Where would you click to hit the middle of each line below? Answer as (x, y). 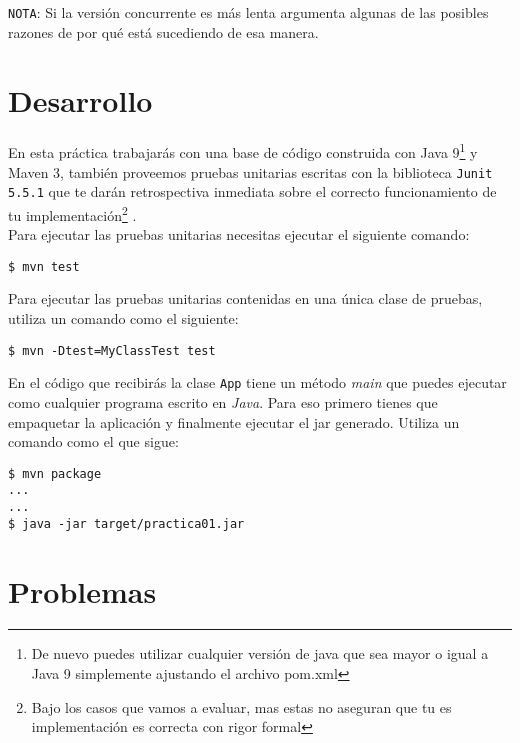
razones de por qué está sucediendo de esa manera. (163, 31)
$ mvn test (44, 266)
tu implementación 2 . (72, 213)
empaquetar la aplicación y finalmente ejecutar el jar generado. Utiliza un (234, 421)
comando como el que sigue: (93, 441)
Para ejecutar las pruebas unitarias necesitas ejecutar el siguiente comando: (239, 234)
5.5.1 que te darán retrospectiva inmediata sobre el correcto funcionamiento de (252, 191)
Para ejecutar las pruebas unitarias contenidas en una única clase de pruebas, (245, 298)
